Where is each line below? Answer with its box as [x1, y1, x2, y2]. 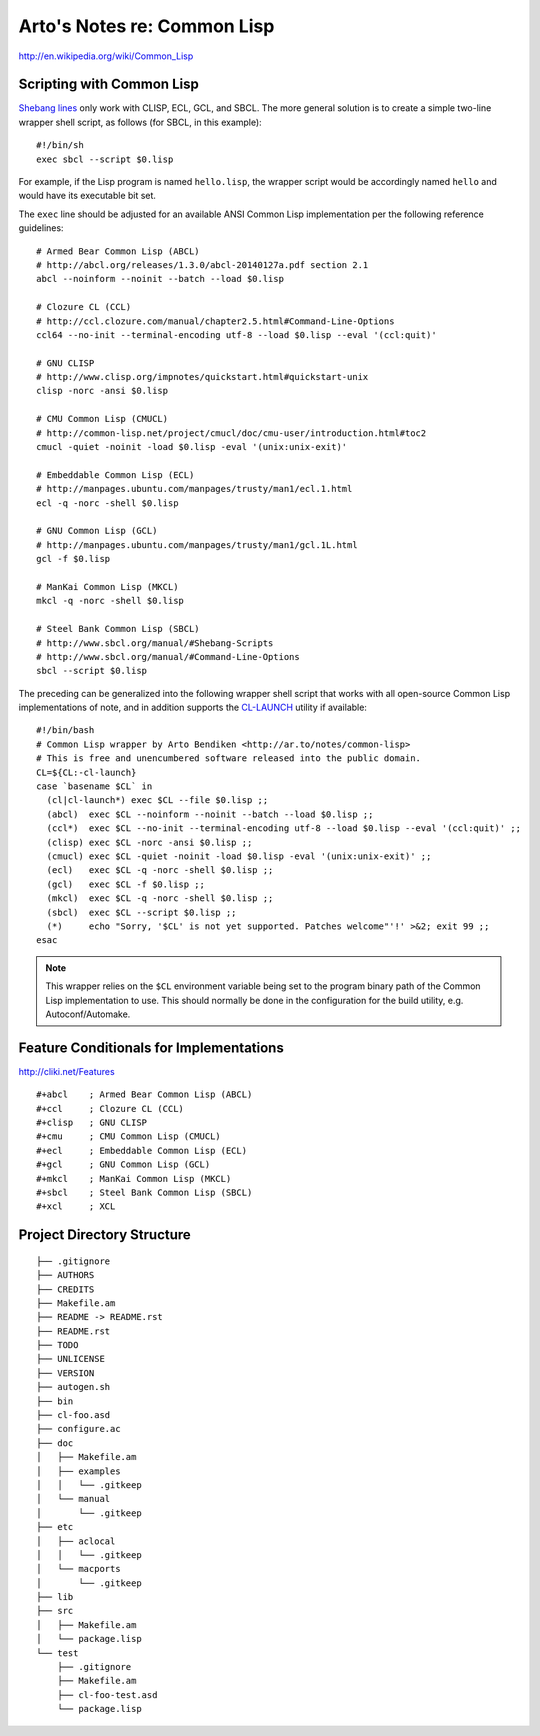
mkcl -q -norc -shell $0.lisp [36, 595, 185, 607]
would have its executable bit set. [18, 190, 157, 202]
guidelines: [18, 222, 64, 234]
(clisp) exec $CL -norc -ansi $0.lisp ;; [46, 836, 253, 848]
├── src [36, 1605, 74, 1617]
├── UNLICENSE [36, 1353, 105, 1365]
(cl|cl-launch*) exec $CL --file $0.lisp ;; [46, 795, 269, 806]
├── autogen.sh [36, 1381, 111, 1393]
